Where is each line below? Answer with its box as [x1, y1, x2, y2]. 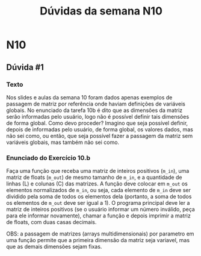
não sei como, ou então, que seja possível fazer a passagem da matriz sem [6, 132, 193, 139]
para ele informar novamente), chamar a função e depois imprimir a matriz [6, 212, 191, 219]
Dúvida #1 [6, 62, 44, 72]
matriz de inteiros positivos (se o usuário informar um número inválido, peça [6, 206, 196, 213]
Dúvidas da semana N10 [40, 4, 162, 18]
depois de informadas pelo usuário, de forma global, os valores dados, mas [6, 125, 194, 133]
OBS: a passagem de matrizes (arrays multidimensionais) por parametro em [6, 230, 194, 237]
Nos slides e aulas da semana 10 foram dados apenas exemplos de [6, 93, 173, 101]
